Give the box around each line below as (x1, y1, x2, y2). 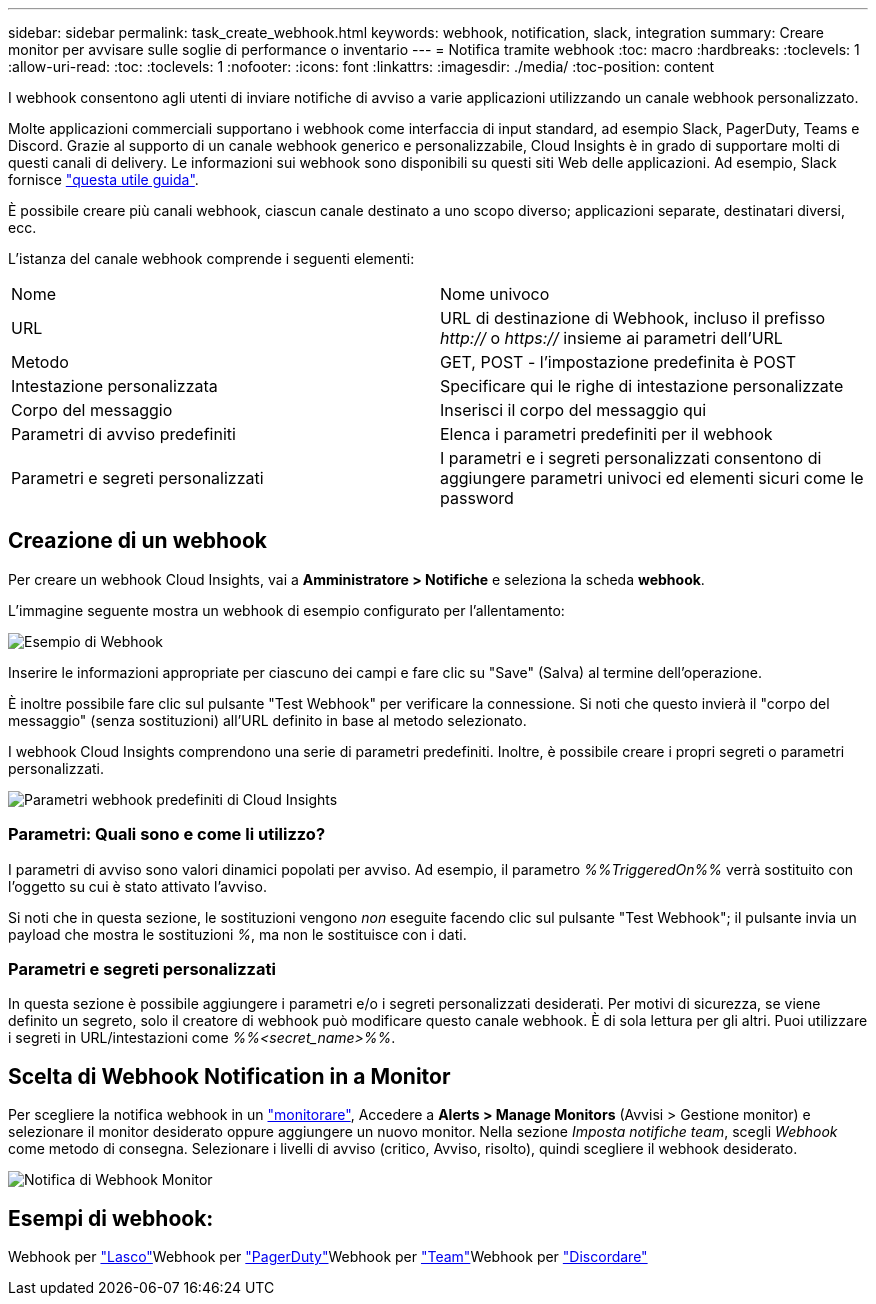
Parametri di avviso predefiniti (11, 424, 236, 444)
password (440, 488, 514, 508)
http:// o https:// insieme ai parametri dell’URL (440, 328, 783, 348)
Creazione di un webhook (8, 528, 267, 554)
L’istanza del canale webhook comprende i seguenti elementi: (8, 250, 415, 267)
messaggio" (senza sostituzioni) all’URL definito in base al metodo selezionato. (8, 711, 527, 729)
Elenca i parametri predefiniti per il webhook (440, 424, 773, 444)
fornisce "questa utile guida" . (8, 171, 199, 188)
